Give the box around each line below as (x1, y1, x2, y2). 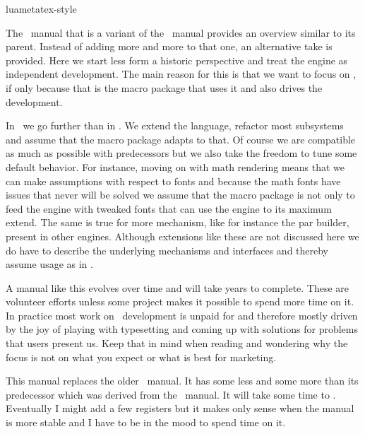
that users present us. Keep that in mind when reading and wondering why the (6, 336, 348, 351)
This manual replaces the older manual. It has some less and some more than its (6, 373, 359, 388)
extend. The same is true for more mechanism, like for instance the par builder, (6, 215, 349, 230)
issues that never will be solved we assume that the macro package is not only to (6, 187, 355, 202)
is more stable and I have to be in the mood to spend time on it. (6, 415, 286, 430)
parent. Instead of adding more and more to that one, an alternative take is (6, 39, 333, 54)
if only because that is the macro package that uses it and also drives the (6, 80, 323, 95)
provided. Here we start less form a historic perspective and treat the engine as (6, 52, 348, 67)
